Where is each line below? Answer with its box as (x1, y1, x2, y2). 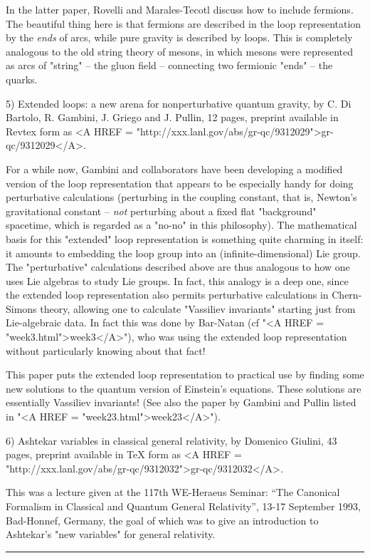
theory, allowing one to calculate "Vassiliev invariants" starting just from (40, 301, 356, 316)
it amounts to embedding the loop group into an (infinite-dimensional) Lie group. (6, 245, 361, 260)
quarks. (6, 71, 38, 86)
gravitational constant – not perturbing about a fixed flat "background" (6, 203, 317, 218)
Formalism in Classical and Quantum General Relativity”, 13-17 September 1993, (6, 499, 361, 513)
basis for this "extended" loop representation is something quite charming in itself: (6, 231, 364, 246)
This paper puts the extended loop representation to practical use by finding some (6, 367, 364, 382)
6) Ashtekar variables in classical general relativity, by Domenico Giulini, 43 (6, 433, 337, 448)
